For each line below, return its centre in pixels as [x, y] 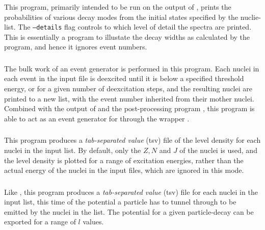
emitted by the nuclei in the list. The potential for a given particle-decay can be [129, 211]
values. [93, 222]
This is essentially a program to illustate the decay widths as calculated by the [127, 36]
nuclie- [250, 17]
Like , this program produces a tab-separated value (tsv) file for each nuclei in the [131, 191]
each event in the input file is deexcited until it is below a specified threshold [124, 78]
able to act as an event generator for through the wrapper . [97, 118]
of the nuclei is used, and [218, 150]
